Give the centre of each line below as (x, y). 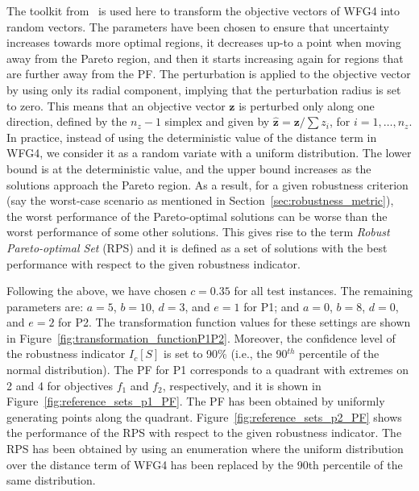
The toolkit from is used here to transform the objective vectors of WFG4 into (203, 10)
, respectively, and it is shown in (242, 385)
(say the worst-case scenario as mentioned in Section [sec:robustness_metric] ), (200, 200)
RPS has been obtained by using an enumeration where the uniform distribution (205, 449)
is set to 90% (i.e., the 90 (226, 354)
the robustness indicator (66, 354)
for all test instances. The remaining (324, 291)
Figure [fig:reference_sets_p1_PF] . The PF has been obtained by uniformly (196, 401)
